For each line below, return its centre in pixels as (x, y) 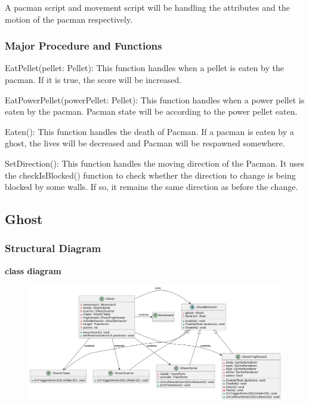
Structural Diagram (53, 248)
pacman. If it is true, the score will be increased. (93, 79)
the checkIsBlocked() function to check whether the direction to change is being (150, 175)
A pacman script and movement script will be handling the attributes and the (147, 7)
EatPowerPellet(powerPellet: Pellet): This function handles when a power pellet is (155, 99)
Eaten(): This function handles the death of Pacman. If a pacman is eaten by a (149, 131)
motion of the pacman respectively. (69, 19)
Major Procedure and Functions (84, 46)
